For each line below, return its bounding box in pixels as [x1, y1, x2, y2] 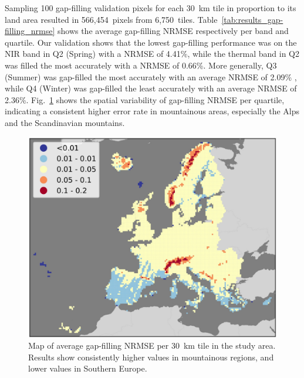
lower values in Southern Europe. [28, 362, 147, 374]
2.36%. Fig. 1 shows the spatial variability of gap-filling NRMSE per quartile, [5, 93, 285, 105]
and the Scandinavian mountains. [5, 116, 125, 128]
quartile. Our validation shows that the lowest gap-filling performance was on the [5, 36, 297, 48]
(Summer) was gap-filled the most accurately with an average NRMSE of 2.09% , [5, 70, 297, 83]
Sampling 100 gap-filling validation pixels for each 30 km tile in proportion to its [5, 2, 296, 13]
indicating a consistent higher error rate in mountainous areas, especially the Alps [5, 105, 299, 117]
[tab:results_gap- [221, 13, 283, 25]
